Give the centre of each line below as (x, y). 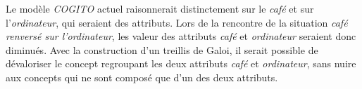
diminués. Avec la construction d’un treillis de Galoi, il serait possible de (162, 49)
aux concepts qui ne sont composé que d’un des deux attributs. (142, 77)
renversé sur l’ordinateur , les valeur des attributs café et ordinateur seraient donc (181, 36)
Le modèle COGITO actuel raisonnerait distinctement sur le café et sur (160, 8)
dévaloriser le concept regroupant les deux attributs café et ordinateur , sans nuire (181, 63)
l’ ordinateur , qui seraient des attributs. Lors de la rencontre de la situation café (177, 22)
